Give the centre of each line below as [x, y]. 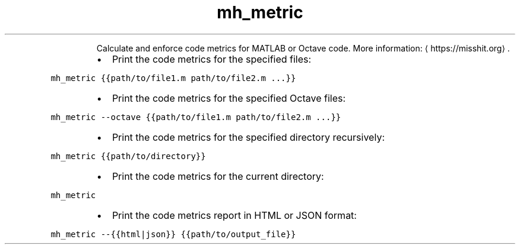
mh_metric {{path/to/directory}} [128, 156]
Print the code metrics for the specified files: [212, 59]
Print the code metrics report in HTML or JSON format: [234, 215]
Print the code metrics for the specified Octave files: [229, 98]
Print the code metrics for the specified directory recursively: [248, 137]
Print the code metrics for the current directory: [218, 176]
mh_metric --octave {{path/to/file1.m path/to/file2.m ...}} [196, 117]
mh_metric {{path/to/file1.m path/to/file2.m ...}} [173, 78]
